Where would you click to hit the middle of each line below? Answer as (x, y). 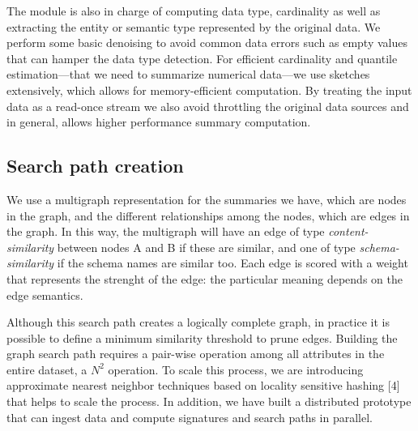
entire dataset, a (47, 369)
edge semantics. (45, 294)
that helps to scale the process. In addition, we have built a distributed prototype (209, 401)
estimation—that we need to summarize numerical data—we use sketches (188, 74)
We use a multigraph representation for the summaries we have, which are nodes (207, 199)
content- (348, 231)
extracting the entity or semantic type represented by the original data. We (194, 26)
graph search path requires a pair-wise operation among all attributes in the (196, 354)
